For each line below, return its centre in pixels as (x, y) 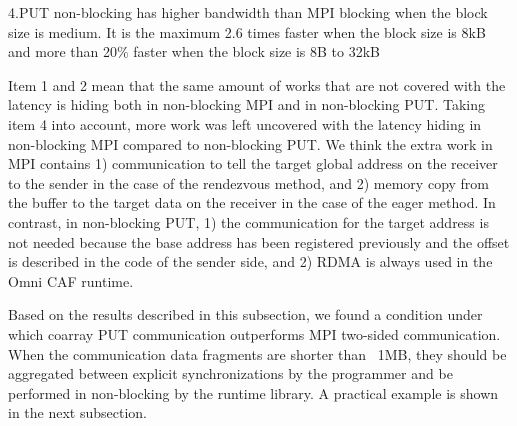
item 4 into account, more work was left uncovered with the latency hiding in (245, 123)
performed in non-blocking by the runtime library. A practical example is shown (253, 392)
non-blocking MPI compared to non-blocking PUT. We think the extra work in (250, 143)
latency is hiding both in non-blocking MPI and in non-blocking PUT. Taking (246, 104)
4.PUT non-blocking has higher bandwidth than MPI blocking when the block (248, 12)
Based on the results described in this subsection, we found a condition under (245, 314)
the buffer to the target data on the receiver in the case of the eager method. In (252, 202)
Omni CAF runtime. (71, 280)
